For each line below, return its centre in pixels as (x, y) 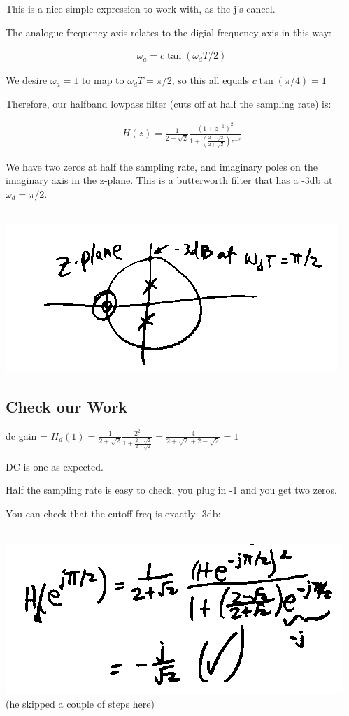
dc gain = (27, 435)
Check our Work (67, 406)
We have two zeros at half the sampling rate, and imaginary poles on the (162, 166)
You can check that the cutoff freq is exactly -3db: (113, 514)
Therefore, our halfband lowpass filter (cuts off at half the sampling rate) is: (169, 103)
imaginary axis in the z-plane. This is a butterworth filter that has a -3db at (169, 180)
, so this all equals (210, 80)
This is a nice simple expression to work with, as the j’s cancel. (141, 8)
